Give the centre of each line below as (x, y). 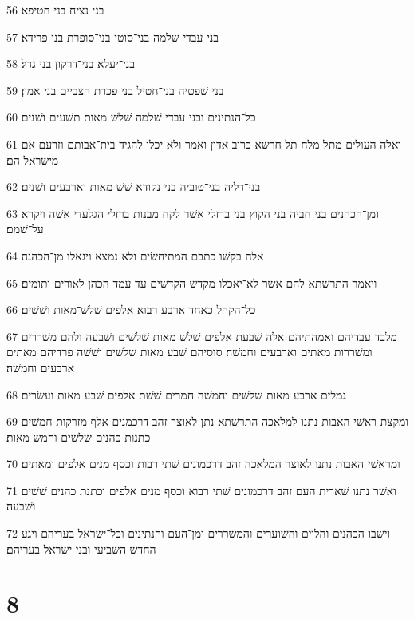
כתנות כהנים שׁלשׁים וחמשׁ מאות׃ (79, 436)
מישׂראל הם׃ (33, 159)
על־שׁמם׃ (25, 229)
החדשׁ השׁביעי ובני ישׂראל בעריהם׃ (81, 548)
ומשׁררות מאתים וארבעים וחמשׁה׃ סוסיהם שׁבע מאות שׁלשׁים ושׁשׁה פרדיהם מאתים (189, 352)
